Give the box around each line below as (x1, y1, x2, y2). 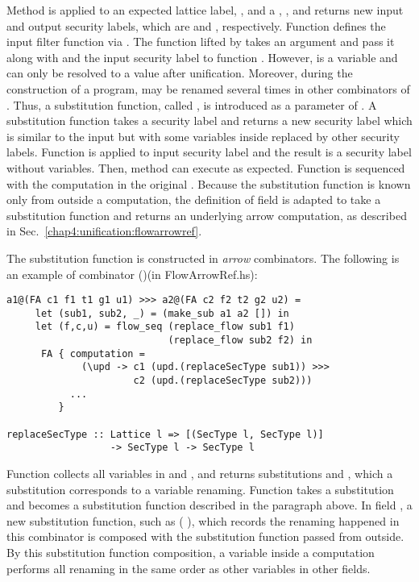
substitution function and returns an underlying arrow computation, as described (6, 206, 407, 223)
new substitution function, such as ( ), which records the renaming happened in (6, 512, 400, 529)
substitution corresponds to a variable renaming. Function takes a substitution (6, 480, 394, 497)
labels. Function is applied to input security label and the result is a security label (6, 143, 412, 160)
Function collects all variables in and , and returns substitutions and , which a (6, 464, 393, 481)
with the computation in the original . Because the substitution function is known (6, 175, 411, 192)
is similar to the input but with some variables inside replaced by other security (6, 127, 400, 144)
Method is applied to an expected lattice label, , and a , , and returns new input (6, 2, 404, 18)
